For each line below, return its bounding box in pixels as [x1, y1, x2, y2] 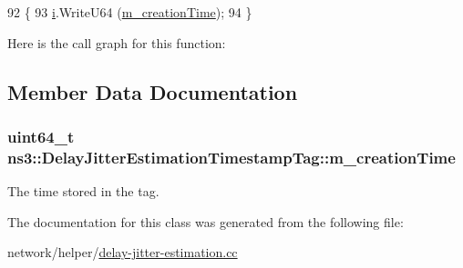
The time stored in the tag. [7, 182, 159, 201]
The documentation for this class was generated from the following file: [7, 212, 404, 231]
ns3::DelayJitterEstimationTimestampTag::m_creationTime [7, 145, 456, 168]
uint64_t [7, 124, 75, 147]
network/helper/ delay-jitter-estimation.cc [7, 243, 238, 262]
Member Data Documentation [7, 77, 298, 105]
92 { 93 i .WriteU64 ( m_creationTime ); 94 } [7, 3, 252, 21]
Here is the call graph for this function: [7, 33, 226, 52]
